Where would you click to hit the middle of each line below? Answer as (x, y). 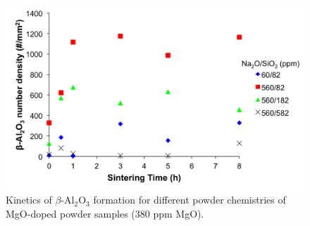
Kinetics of (29, 200)
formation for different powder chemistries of (190, 200)
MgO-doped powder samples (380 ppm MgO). (105, 213)
